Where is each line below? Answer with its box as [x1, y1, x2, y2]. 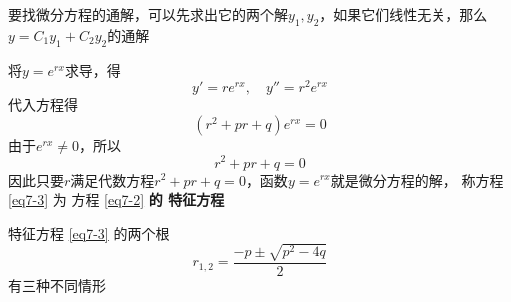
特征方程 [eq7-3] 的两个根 [8, 222, 170, 243]
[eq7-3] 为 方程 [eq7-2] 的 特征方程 [8, 189, 225, 210]
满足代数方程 [70, 169, 155, 190]
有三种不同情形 [8, 274, 106, 295]
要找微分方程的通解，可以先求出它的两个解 [8, 4, 288, 24]
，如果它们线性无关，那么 [319, 4, 488, 24]
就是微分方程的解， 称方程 [330, 169, 504, 190]
